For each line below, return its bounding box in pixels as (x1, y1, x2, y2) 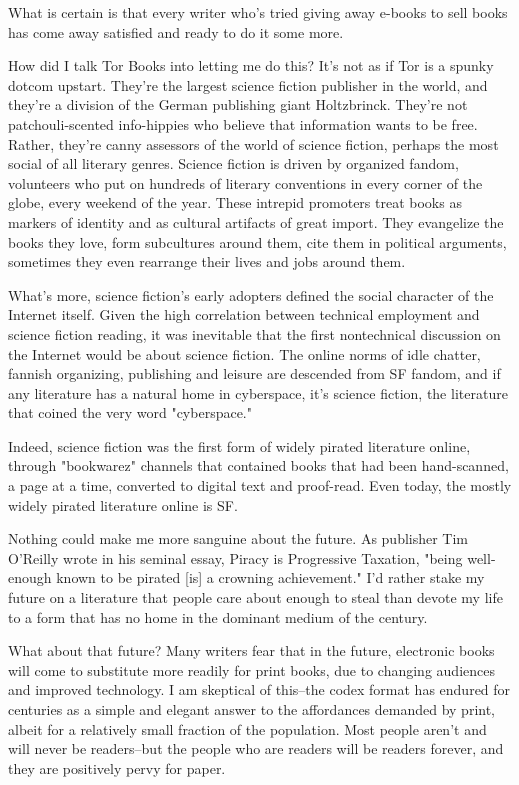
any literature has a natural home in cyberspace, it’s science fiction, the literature (8, 382, 508, 403)
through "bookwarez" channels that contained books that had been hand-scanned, (8, 455, 509, 476)
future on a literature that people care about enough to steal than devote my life (8, 587, 503, 608)
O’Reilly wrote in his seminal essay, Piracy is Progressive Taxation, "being (8, 547, 463, 568)
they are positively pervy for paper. (8, 757, 226, 778)
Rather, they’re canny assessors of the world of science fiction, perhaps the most (8, 133, 499, 154)
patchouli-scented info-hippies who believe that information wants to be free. (8, 113, 478, 134)
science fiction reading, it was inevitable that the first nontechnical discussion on (8, 323, 501, 344)
